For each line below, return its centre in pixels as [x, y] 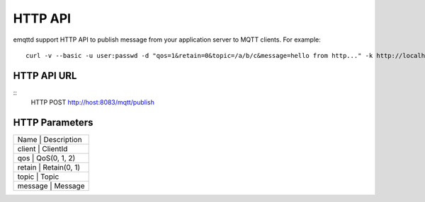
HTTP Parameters [53, 123]
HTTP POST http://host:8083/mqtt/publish [93, 102]
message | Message [51, 186]
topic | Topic [38, 177]
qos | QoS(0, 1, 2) [46, 158]
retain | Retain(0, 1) [49, 167]
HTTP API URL [45, 75]
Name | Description [50, 140]
